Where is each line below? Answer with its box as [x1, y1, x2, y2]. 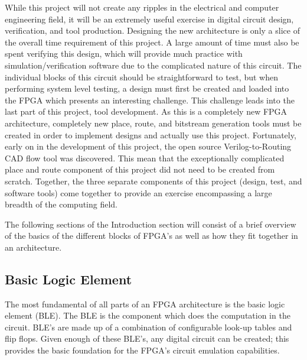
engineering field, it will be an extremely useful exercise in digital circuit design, [5, 12, 294, 25]
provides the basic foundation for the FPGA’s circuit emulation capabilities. [5, 344, 280, 356]
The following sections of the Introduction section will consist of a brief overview [5, 218, 296, 230]
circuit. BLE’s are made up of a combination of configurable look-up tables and [5, 320, 292, 333]
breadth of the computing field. [5, 198, 118, 210]
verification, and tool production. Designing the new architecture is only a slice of [5, 24, 300, 37]
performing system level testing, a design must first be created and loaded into [5, 82, 289, 95]
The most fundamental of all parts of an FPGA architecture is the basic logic [5, 297, 285, 310]
